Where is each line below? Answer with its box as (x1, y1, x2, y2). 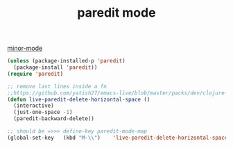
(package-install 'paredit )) (13, 64, 98, 71)
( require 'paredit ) (7, 70, 64, 77)
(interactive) (13, 102, 54, 109)
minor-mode (7, 44, 43, 53)
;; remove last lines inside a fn (7, 83, 107, 90)
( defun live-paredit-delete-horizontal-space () (7, 96, 150, 103)
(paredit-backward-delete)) (13, 115, 95, 122)
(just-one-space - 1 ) (13, 109, 73, 116)
